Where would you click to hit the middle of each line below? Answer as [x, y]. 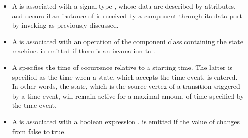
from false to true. [39, 131]
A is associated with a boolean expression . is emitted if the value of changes [126, 121]
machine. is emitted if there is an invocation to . [83, 51]
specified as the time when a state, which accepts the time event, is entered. [125, 77]
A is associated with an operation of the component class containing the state [127, 41]
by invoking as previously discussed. [65, 25]
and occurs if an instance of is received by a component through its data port [127, 15]
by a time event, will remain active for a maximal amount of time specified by [128, 95]
